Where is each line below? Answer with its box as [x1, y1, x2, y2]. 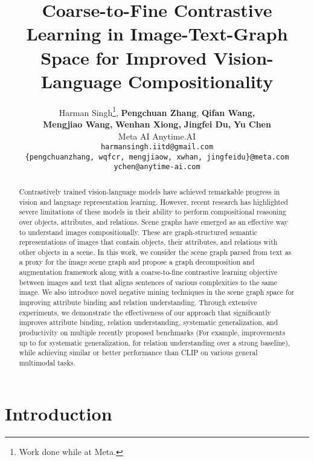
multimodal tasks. [19, 358, 75, 368]
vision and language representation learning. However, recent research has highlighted [19, 196, 288, 207]
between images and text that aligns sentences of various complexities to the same [19, 277, 277, 287]
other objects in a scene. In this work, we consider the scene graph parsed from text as [19, 247, 292, 257]
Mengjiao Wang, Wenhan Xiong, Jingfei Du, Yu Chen [43, 117, 271, 130]
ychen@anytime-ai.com [114, 163, 200, 172]
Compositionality [127, 68, 274, 93]
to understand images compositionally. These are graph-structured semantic [19, 227, 258, 237]
